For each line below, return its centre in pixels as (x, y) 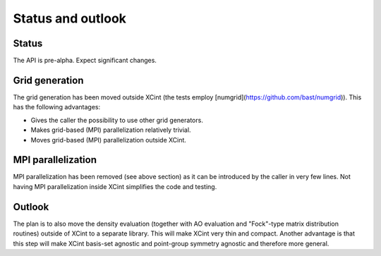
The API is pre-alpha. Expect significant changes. (85, 61)
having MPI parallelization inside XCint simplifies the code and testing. (115, 186)
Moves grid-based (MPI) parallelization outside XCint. (109, 140)
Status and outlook (70, 18)
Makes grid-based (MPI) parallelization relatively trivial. (111, 130)
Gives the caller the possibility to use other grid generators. (117, 120)
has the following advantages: (57, 107)
